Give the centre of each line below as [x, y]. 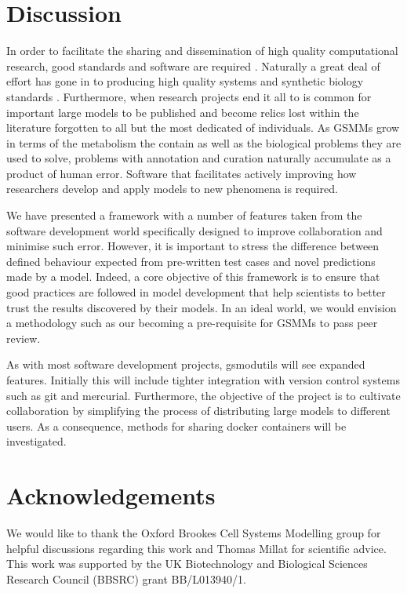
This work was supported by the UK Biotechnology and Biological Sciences [187, 564]
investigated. [36, 441]
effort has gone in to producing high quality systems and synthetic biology [185, 81]
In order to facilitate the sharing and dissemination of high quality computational [202, 51]
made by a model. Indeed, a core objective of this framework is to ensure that [193, 276]
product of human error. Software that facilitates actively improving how [182, 173]
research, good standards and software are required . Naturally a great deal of [193, 65]
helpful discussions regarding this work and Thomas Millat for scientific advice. [196, 548]
